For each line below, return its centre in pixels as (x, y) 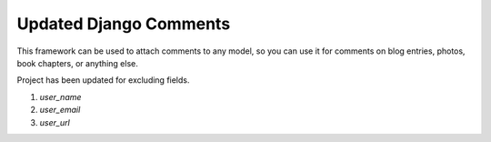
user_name (60, 96)
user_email (60, 110)
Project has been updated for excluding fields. (103, 80)
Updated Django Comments (124, 24)
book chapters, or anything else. (77, 63)
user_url (55, 122)
